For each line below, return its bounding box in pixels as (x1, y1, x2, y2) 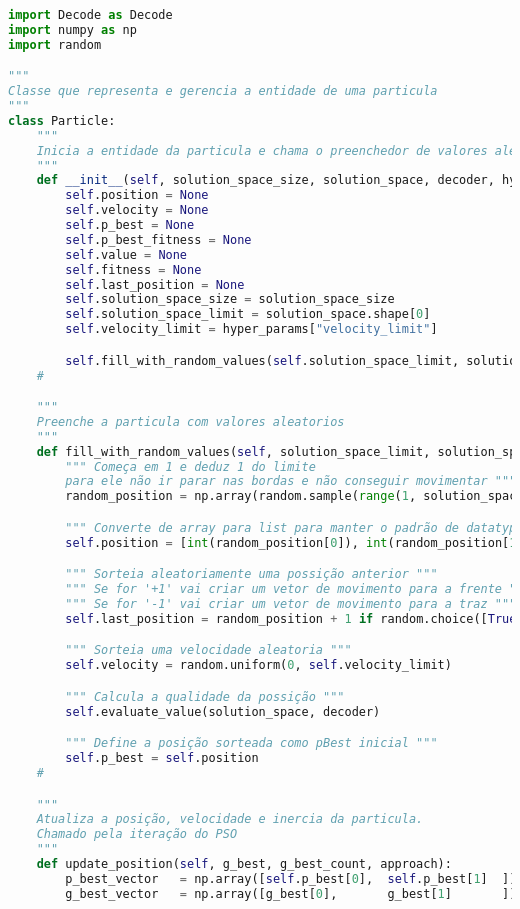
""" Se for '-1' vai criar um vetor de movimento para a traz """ (65, 597, 517, 612)
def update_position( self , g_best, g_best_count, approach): (36, 857, 452, 872)
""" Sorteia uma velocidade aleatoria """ (65, 643, 352, 658)
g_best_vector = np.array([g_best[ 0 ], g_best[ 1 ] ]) (65, 886, 517, 901)
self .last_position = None (65, 277, 245, 292)
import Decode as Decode (8, 8, 173, 22)
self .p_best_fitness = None (65, 232, 252, 247)
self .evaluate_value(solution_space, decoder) (65, 704, 381, 719)
